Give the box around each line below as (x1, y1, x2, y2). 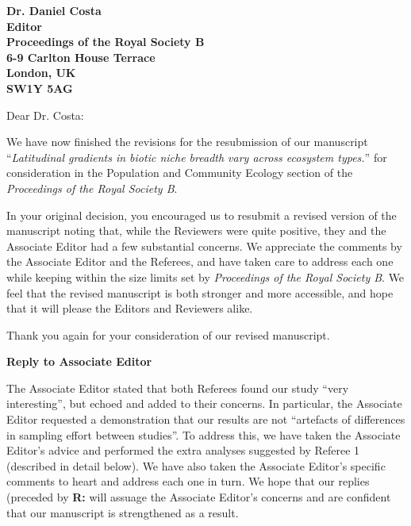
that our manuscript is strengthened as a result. (6, 504, 239, 520)
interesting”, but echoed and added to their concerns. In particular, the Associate (6, 395, 402, 412)
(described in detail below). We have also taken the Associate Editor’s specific (6, 457, 386, 474)
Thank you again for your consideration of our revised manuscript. (6, 326, 330, 343)
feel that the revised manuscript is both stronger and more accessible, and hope (6, 284, 394, 301)
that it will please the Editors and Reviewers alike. (6, 300, 253, 317)
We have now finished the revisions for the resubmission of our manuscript (6, 133, 368, 150)
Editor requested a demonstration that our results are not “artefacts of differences (6, 411, 405, 428)
